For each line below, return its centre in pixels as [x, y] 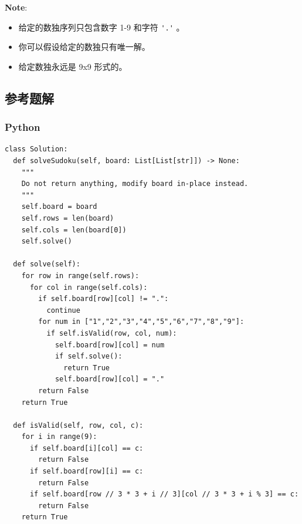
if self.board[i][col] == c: [86, 448]
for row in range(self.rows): [80, 275]
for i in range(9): [59, 437]
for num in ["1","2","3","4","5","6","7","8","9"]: [141, 322]
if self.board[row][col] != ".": [104, 299]
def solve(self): [47, 264]
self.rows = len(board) [68, 218]
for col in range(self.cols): [89, 287]
